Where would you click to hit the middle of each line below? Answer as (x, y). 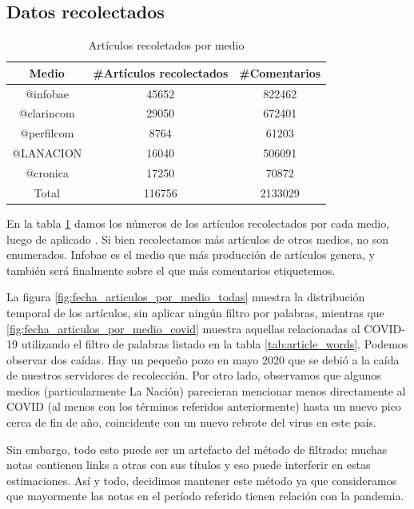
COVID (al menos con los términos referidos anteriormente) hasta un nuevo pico (204, 406)
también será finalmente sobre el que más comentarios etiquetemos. (171, 270)
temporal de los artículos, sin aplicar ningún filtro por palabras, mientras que (195, 312)
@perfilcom (47, 133)
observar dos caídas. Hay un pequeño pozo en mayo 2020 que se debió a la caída (203, 359)
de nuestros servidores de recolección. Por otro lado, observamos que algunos (194, 375)
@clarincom (47, 113)
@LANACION (47, 153)
